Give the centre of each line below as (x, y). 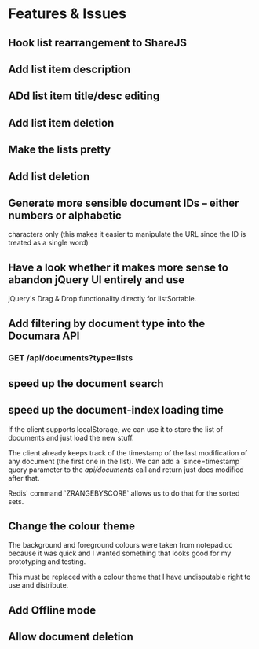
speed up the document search (86, 383)
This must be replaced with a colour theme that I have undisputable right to (129, 577)
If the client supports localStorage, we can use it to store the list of (116, 429)
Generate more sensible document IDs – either (124, 203)
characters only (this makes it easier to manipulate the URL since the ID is (127, 234)
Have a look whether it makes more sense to (119, 267)
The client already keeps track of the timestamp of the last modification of (128, 452)
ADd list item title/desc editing (84, 96)
